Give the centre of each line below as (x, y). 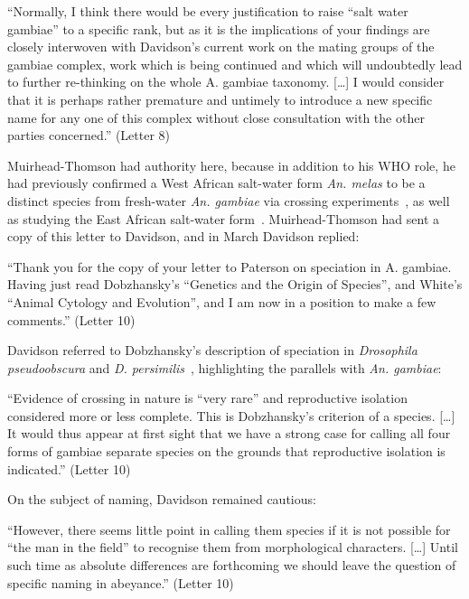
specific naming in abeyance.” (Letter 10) (121, 582)
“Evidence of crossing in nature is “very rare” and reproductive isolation (207, 398)
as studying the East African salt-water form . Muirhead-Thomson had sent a (223, 218)
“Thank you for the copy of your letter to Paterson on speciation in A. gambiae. (230, 266)
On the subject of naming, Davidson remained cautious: (162, 499)
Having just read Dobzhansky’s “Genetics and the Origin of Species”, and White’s (235, 284)
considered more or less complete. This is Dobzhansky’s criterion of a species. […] (231, 415)
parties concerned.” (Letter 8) (89, 135)
